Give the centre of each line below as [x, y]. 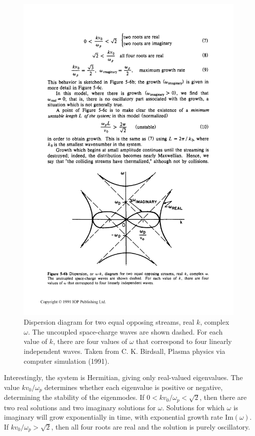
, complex [214, 322]
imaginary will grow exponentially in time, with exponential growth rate [113, 417]
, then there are [223, 397]
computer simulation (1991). [67, 361]
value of [36, 341]
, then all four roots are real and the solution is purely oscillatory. [150, 426]
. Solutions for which [193, 407]
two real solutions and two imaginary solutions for [80, 407]
